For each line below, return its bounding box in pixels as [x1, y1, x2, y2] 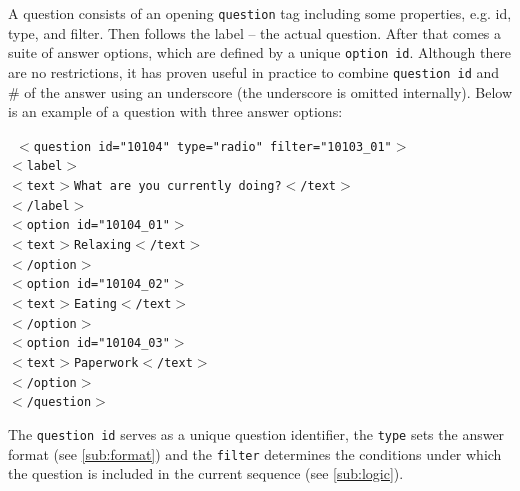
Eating [73, 297, 117, 311]
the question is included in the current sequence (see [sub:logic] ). [8, 463, 404, 484]
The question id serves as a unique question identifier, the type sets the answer [8, 423, 505, 444]
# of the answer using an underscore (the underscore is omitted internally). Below [8, 81, 513, 102]
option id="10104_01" [26, 218, 170, 233]
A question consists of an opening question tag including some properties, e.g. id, [8, 3, 512, 23]
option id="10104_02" [26, 277, 170, 292]
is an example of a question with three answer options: [8, 101, 343, 122]
